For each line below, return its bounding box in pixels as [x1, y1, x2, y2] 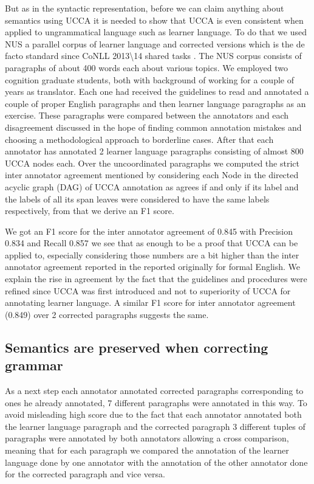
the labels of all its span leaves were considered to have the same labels [5, 192, 270, 205]
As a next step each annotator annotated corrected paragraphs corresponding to [5, 384, 304, 397]
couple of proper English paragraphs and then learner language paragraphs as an [5, 97, 306, 109]
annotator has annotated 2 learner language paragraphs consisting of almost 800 [5, 145, 304, 157]
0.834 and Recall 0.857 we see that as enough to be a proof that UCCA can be [5, 237, 298, 249]
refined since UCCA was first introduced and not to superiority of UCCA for [5, 284, 291, 297]
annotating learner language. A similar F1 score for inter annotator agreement [5, 296, 296, 309]
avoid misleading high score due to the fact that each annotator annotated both [5, 408, 302, 421]
